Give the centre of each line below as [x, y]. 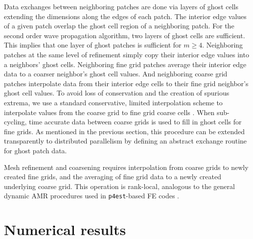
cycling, [15, 122]
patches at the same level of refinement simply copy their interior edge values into [126, 54]
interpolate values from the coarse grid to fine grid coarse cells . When [109, 112]
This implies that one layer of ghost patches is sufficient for [93, 45]
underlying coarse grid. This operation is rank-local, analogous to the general [119, 186]
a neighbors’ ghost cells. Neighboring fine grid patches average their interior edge [125, 64]
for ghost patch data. [35, 150]
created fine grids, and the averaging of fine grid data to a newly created [113, 177]
